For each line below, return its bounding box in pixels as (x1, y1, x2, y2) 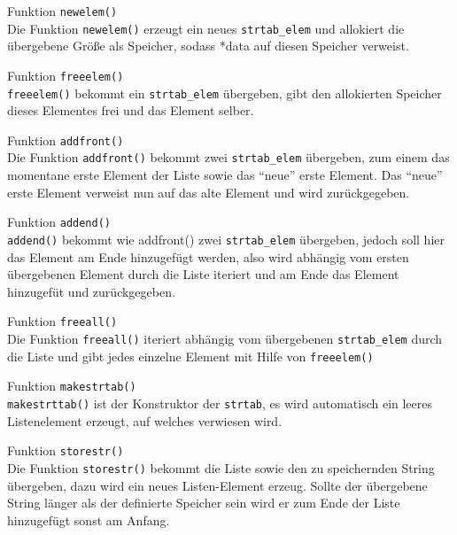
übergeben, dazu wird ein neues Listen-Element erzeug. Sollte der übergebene (7, 476, 428, 494)
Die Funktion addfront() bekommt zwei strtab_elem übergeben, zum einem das (7, 148, 450, 167)
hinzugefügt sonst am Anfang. (7, 510, 170, 529)
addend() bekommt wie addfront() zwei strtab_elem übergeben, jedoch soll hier (7, 229, 445, 248)
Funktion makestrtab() (7, 376, 136, 395)
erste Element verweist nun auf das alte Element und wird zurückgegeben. (7, 182, 410, 201)
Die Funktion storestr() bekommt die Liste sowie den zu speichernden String (7, 458, 435, 477)
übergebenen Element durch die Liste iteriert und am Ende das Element (7, 265, 399, 283)
